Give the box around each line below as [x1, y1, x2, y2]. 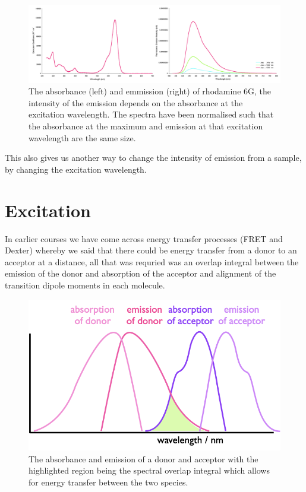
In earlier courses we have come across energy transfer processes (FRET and [5, 232, 283, 245]
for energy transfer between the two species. [29, 475, 188, 488]
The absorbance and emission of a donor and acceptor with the [29, 452, 258, 465]
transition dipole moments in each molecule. [5, 278, 165, 291]
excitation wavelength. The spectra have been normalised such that [29, 108, 274, 120]
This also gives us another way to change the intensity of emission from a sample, [5, 151, 302, 164]
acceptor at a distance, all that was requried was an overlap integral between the [5, 255, 299, 268]
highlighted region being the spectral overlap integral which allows [29, 464, 270, 477]
